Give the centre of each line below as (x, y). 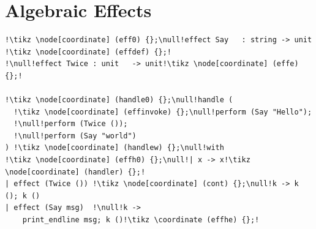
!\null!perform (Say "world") (75, 136)
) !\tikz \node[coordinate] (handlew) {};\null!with (115, 148)
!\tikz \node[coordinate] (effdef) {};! (88, 52)
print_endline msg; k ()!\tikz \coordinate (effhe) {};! (141, 220)
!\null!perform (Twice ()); (71, 124)
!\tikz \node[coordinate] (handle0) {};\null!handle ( (119, 100)
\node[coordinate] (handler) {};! (75, 172)
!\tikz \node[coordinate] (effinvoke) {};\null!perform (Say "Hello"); (163, 112)
